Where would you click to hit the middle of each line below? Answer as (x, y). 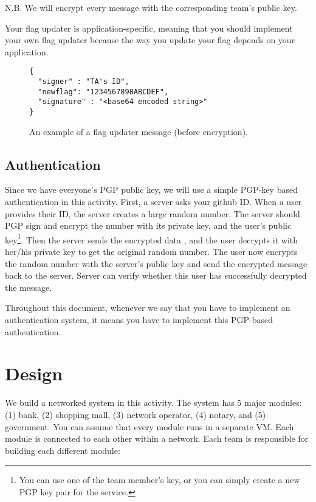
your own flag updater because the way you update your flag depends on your (150, 40)
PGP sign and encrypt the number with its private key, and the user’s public (148, 225)
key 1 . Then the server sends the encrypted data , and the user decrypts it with (152, 239)
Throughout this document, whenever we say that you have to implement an (148, 308)
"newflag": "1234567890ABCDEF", (103, 92)
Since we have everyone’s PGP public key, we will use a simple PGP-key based (151, 190)
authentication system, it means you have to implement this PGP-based (139, 320)
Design (34, 373)
